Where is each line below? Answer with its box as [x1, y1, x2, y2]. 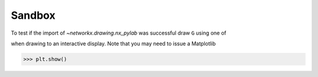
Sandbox [11, 9, 56, 22]
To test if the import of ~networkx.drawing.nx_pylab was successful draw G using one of [11, 29, 227, 36]
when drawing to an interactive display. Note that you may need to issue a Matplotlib [11, 40, 216, 47]
